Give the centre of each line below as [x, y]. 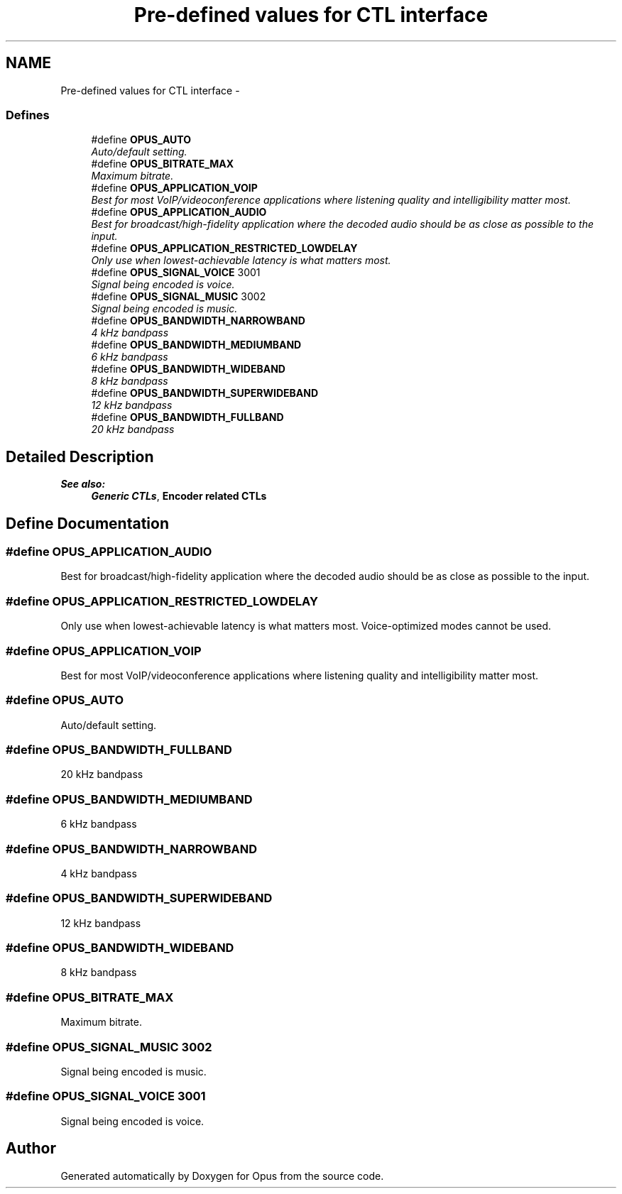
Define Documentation [87, 523]
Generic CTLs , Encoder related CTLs [179, 496]
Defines [28, 115]
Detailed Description [80, 456]
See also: [83, 484]
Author [31, 1149]
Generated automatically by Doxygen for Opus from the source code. [222, 1176]
